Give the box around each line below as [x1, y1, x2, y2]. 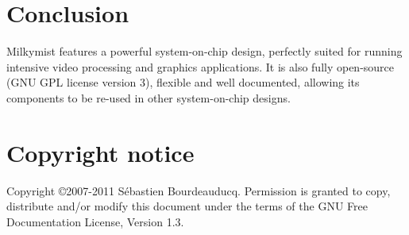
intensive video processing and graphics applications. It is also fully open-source [6, 58, 395, 75]
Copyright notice [6, 136, 195, 168]
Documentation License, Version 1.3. [6, 213, 184, 229]
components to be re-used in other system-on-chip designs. [6, 89, 291, 106]
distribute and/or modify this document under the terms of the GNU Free [6, 198, 368, 214]
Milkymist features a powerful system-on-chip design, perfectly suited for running [6, 43, 403, 60]
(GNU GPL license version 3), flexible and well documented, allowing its [6, 74, 360, 91]
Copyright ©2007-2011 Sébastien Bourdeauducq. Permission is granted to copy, [6, 182, 391, 198]
